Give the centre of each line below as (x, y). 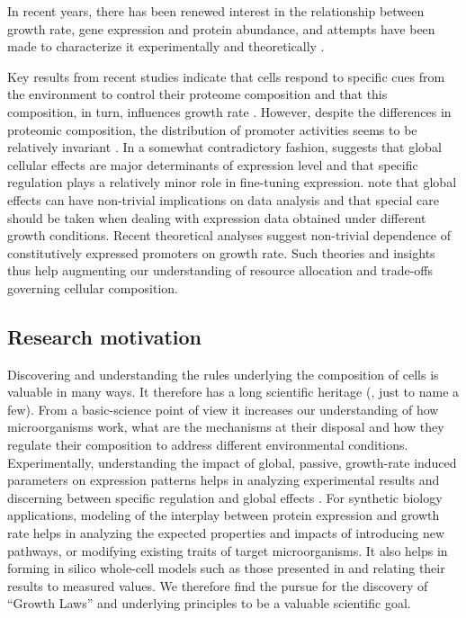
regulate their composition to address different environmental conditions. (208, 445)
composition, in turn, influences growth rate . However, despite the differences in (229, 111)
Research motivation (105, 336)
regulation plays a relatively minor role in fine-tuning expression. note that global (232, 182)
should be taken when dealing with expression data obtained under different (217, 217)
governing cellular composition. (93, 287)
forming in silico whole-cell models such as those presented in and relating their (226, 568)
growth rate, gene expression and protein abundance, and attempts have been (221, 28)
